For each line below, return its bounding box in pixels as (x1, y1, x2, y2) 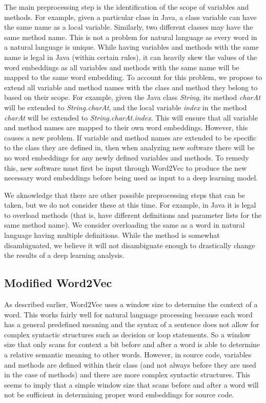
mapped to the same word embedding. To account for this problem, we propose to (4, 72, 262, 83)
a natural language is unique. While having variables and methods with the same (4, 42, 259, 52)
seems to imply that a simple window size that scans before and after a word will (4, 379, 259, 390)
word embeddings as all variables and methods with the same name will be (4, 62, 239, 72)
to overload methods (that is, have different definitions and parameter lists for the (4, 209, 262, 220)
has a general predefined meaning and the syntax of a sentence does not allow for (4, 319, 259, 330)
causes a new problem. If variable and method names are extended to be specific (4, 132, 257, 143)
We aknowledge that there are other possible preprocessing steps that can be (4, 189, 245, 200)
